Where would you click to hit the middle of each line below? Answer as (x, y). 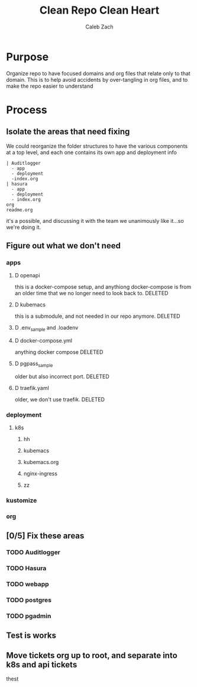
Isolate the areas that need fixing (68, 132)
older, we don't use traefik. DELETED (60, 399)
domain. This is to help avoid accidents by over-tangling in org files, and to (97, 79)
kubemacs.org (41, 462)
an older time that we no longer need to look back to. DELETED (91, 293)
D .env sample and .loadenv (46, 328)
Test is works (31, 635)
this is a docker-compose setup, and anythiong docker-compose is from (103, 287)
